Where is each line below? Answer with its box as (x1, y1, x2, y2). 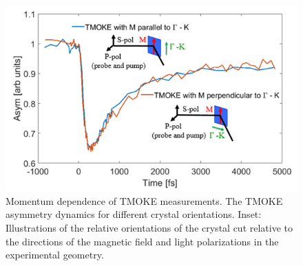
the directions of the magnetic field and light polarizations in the (6, 234, 279, 248)
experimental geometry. (6, 247, 104, 262)
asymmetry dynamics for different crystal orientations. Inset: (6, 207, 262, 221)
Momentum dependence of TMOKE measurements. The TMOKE (6, 193, 283, 208)
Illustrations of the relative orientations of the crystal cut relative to (6, 220, 293, 234)
